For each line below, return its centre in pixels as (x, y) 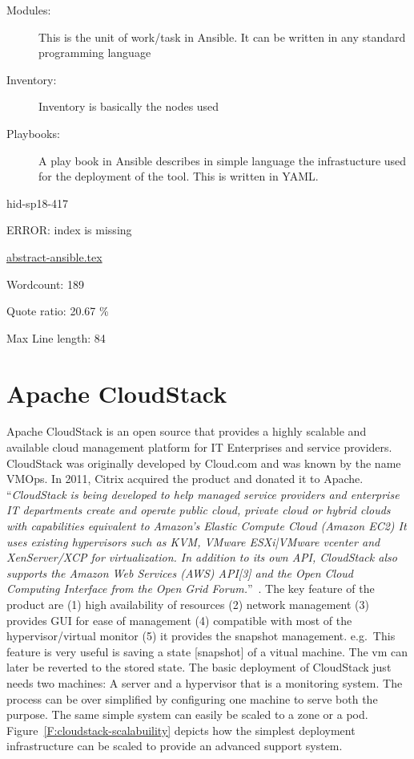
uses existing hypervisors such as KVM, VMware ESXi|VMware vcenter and (193, 541)
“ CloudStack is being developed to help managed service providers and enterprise (203, 494)
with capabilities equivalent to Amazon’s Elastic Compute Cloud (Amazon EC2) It (207, 526)
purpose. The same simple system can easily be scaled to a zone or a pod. (187, 714)
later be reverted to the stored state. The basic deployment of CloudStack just (199, 667)
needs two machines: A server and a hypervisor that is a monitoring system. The (205, 682)
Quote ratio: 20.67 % (58, 311)
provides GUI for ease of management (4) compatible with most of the (179, 620)
